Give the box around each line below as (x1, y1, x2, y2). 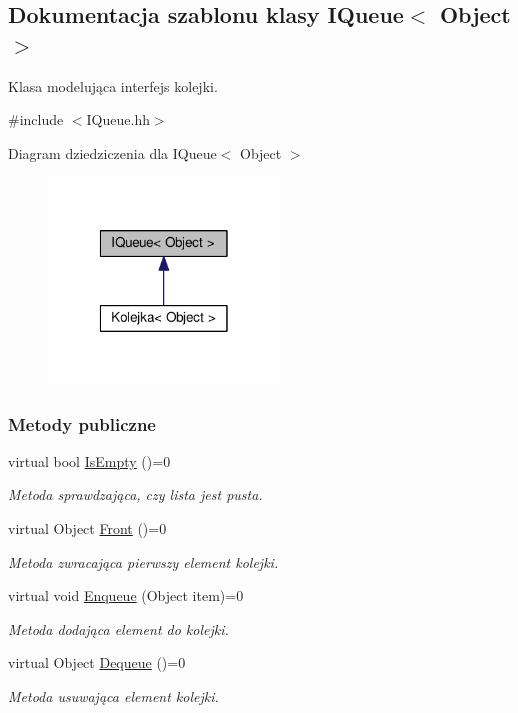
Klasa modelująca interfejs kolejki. (8, 75, 218, 96)
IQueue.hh (86, 109, 150, 130)
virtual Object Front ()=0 (8, 518, 167, 539)
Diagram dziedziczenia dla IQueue (8, 142, 217, 163)
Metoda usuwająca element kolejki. (8, 686, 219, 707)
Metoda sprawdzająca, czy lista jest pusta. (8, 484, 263, 505)
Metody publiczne (8, 411, 156, 436)
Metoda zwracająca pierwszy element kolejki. (8, 551, 279, 572)
